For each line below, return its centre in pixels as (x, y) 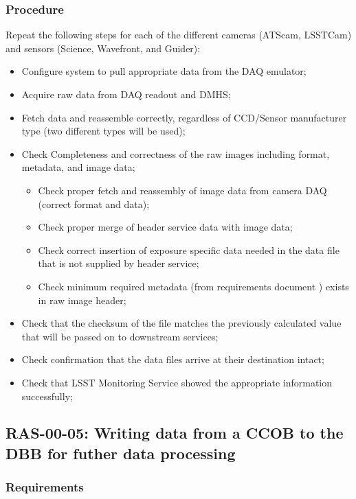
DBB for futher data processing (121, 453)
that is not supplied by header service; (119, 263)
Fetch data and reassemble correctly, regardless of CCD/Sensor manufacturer (184, 117)
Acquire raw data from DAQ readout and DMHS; (126, 94)
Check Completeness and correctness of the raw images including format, (176, 153)
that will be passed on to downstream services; (120, 336)
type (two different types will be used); (103, 131)
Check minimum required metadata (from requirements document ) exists (193, 286)
